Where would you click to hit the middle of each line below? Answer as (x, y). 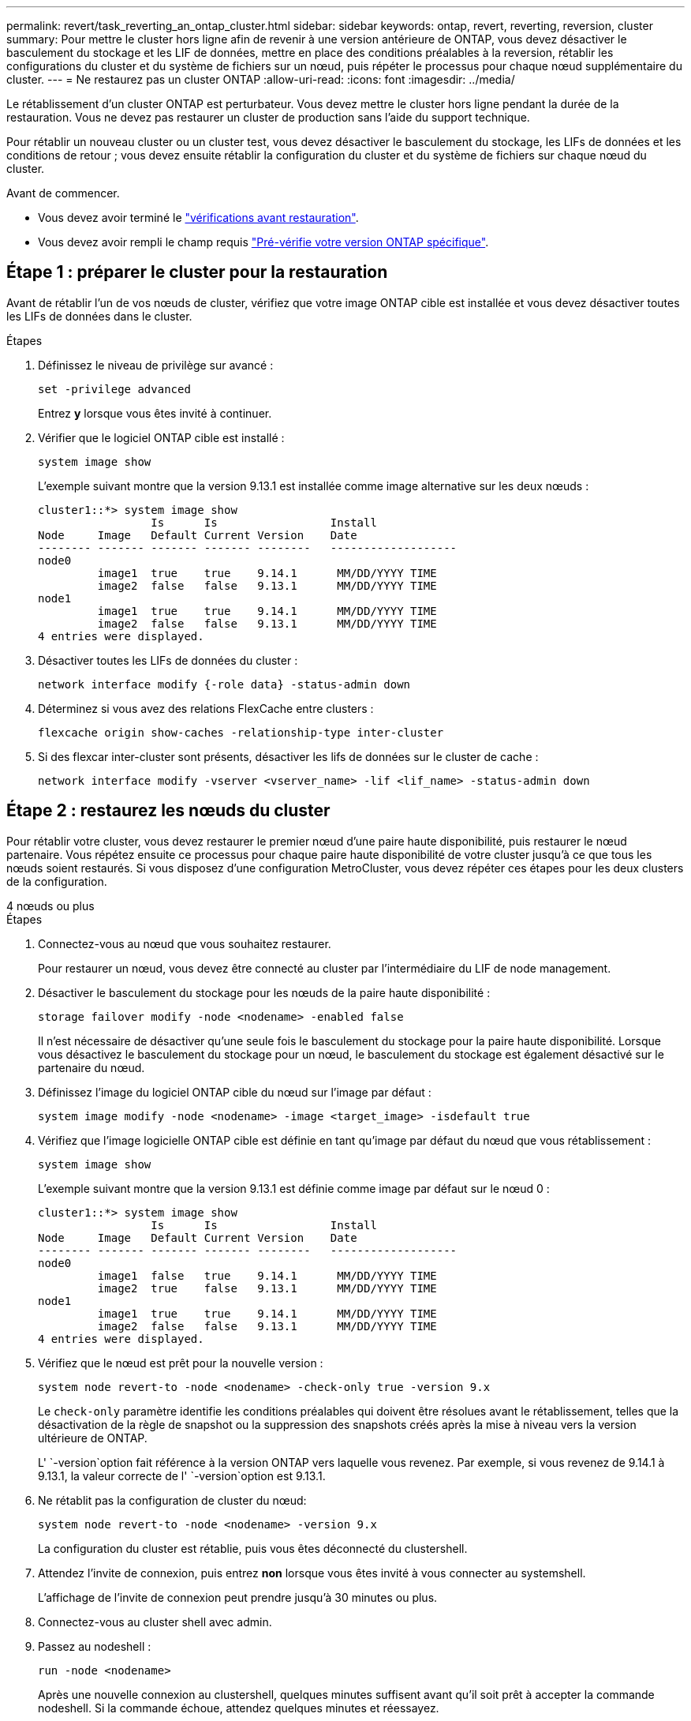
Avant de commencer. (63, 193)
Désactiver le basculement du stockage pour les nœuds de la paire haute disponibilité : (264, 992)
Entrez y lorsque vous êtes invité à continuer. (155, 413)
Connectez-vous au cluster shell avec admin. (155, 1622)
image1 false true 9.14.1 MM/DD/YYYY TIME (267, 1275)
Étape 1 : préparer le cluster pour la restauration (197, 272)
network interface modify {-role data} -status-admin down (224, 684)
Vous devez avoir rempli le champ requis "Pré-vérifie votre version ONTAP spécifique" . (263, 242)
